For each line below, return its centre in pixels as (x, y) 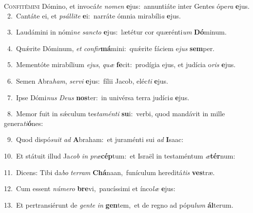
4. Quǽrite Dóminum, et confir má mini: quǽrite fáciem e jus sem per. (111, 48)
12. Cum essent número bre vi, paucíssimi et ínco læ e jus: (90, 188)
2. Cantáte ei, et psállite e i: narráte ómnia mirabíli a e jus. (94, 15)
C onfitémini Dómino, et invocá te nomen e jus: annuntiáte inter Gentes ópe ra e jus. (127, 6)
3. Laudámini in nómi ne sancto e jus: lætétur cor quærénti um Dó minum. (117, 32)
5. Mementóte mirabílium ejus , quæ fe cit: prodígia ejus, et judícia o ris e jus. (121, 64)
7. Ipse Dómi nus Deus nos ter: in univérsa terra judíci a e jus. (98, 97)
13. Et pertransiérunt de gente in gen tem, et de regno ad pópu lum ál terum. (119, 204)
